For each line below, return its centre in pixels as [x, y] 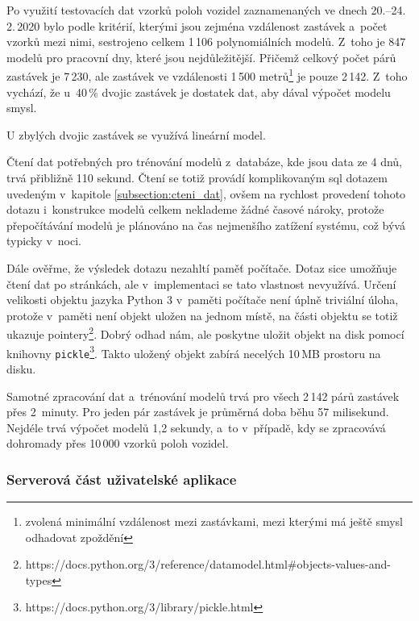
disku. [21, 368]
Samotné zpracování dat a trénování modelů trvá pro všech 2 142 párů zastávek [203, 396]
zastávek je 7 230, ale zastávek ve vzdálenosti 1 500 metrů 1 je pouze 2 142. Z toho [207, 75]
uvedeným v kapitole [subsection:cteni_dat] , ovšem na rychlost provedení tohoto [206, 193]
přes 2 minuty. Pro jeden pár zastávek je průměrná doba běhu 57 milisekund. [198, 412]
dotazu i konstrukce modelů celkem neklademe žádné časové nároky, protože [195, 209]
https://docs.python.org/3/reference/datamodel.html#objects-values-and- [208, 564]
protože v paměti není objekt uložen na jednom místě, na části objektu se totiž [202, 315]
